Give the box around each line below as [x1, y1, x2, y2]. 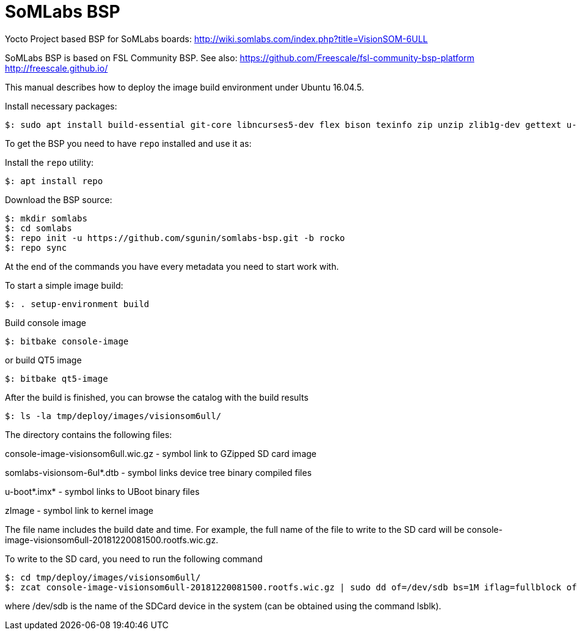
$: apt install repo [5, 176, 103, 186]
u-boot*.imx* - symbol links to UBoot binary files [5, 486, 200, 497]
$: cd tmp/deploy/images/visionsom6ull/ [5, 572, 201, 582]
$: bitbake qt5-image [5, 373, 108, 384]
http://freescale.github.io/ [5, 62, 108, 73]
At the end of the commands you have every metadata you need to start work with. [5, 261, 339, 272]
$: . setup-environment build [5, 299, 150, 309]
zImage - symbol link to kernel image [5, 505, 153, 516]
